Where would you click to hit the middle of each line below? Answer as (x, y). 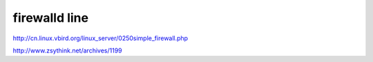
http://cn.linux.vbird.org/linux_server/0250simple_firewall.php (101, 38)
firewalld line (51, 18)
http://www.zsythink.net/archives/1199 (67, 50)
